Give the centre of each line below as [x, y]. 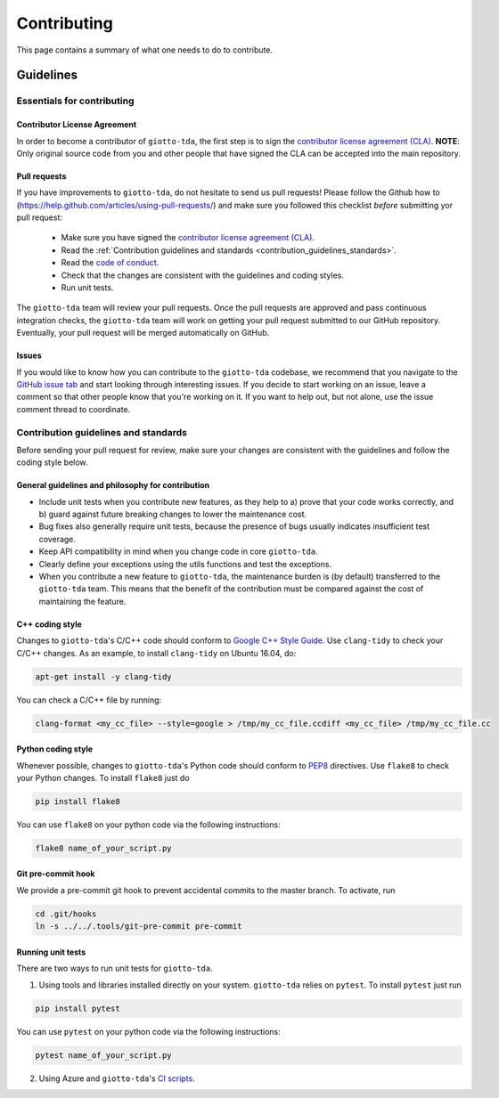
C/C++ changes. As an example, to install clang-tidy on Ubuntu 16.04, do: [156, 653]
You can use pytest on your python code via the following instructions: [148, 1031]
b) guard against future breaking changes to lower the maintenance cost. [173, 514]
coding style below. [52, 462]
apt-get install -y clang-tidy [104, 676]
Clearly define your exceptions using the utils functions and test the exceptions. [185, 564]
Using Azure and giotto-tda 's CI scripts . [117, 1078]
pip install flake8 [78, 801]
